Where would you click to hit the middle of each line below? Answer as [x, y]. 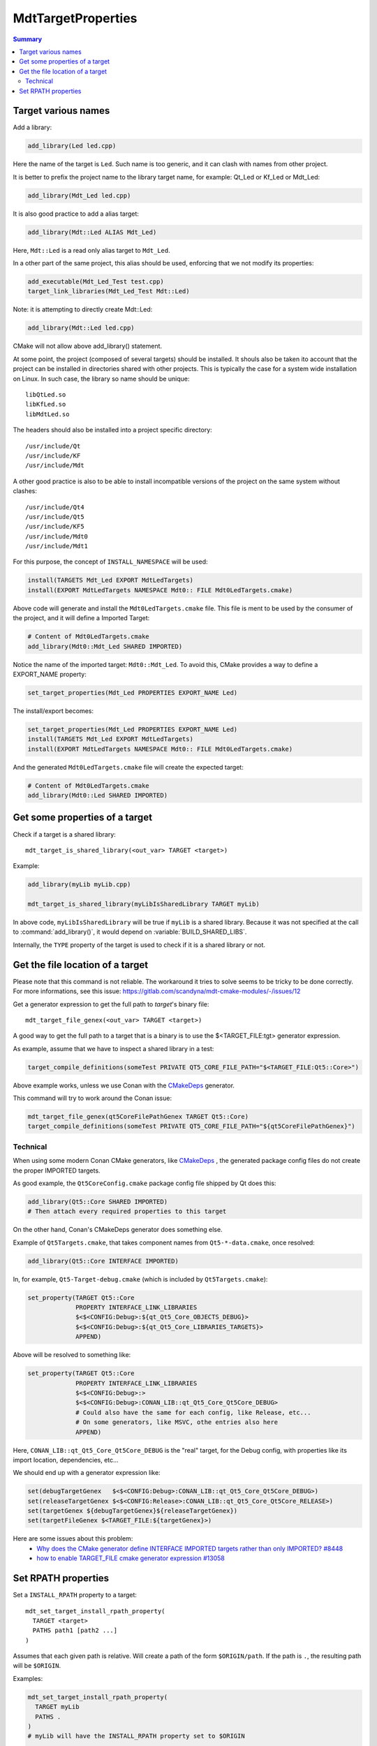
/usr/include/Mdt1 [57, 546]
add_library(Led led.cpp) [72, 146]
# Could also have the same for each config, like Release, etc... [193, 1412]
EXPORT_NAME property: [50, 674]
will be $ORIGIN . [37, 1666]
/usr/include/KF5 [55, 527]
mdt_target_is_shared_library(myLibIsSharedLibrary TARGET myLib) [143, 904]
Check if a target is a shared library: [65, 834]
